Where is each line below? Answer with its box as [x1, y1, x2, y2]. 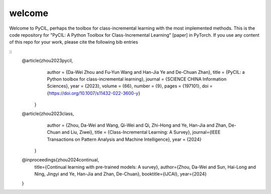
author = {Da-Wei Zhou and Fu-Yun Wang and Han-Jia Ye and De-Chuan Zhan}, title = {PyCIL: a [47, 69, 245, 75]
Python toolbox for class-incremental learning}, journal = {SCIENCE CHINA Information [47, 76, 227, 82]
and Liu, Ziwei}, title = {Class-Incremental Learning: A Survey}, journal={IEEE [61, 129, 221, 135]
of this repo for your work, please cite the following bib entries [9, 39, 138, 45]
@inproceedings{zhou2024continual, [22, 157, 99, 163]
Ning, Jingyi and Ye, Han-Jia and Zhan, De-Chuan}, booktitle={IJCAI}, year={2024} [34, 171, 207, 177]
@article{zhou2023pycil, [22, 58, 73, 64]
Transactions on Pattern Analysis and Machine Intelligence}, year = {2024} [47, 136, 202, 142]
